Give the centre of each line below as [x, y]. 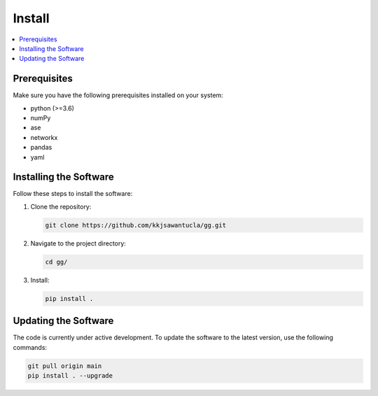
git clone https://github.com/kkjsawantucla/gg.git [136, 225]
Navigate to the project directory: [78, 243]
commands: [30, 347]
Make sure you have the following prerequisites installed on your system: [118, 95]
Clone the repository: [61, 206]
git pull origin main [65, 366]
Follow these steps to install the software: [73, 194]
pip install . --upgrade [70, 376]
